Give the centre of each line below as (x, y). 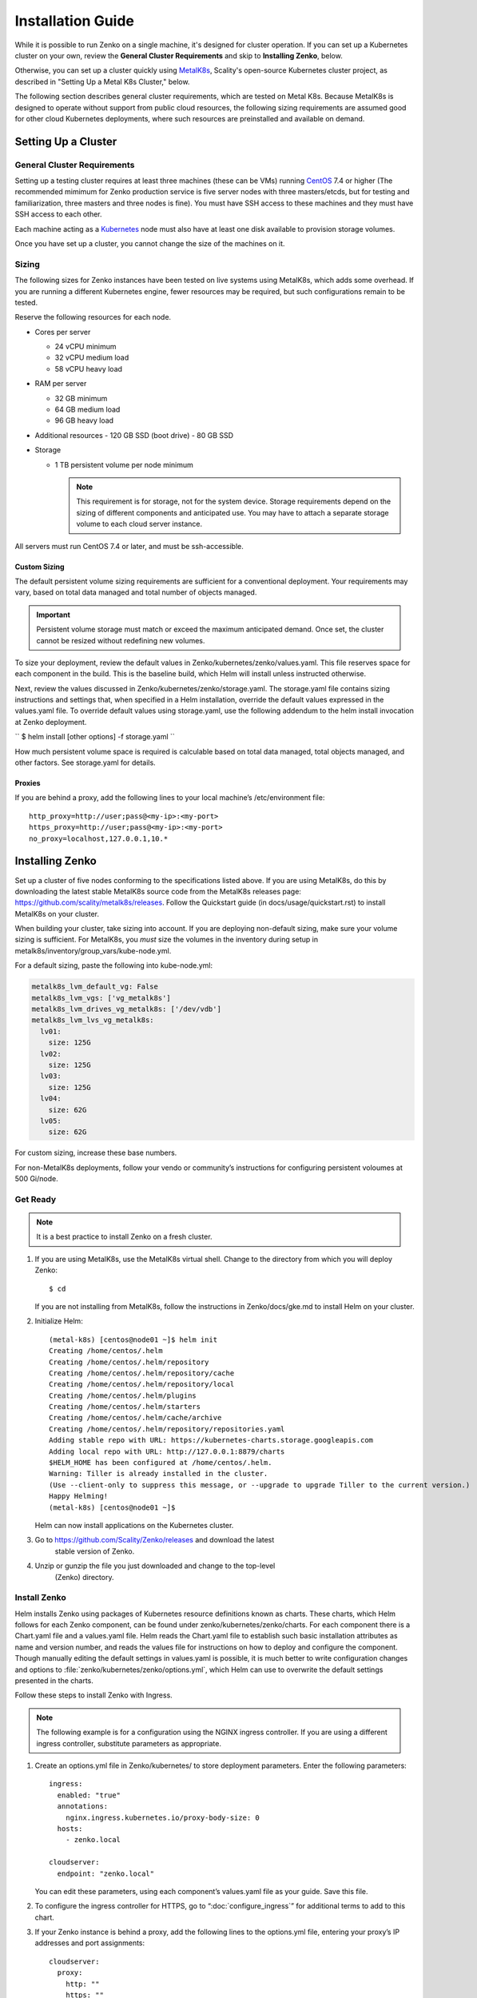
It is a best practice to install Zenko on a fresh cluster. (124, 1237)
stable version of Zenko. (95, 1551)
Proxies (28, 783)
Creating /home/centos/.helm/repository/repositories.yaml (167, 1429)
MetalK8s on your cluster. (57, 913)
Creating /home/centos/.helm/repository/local (142, 1384)
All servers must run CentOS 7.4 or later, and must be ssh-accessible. (129, 546)
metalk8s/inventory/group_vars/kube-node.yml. (93, 950)
